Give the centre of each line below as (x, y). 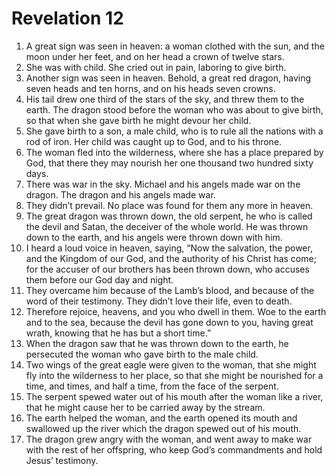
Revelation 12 (67, 18)
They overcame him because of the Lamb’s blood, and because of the (170, 290)
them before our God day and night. (99, 279)
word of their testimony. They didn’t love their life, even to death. (159, 301)
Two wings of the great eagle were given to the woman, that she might (171, 364)
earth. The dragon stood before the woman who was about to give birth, (174, 109)
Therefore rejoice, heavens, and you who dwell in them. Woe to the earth (176, 311)
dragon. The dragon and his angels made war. (120, 194)
